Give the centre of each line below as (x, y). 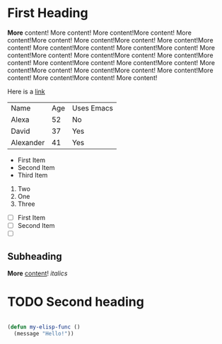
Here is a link (26, 91)
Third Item (33, 175)
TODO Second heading (76, 302)
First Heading (48, 13)
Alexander (28, 142)
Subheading (35, 256)
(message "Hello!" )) (44, 333)
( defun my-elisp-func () (44, 327)
